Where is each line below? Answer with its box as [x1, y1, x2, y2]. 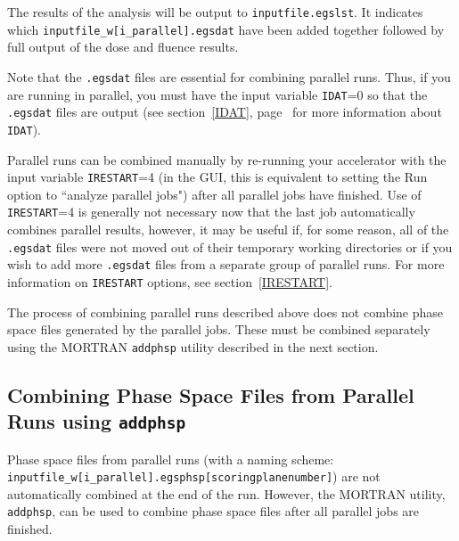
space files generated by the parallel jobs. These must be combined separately [7, 320, 430, 339]
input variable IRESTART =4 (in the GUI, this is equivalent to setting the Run [7, 168, 428, 186]
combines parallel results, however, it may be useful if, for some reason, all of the [7, 220, 449, 239]
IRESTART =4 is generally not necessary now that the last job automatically [7, 202, 415, 221]
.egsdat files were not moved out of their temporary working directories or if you [7, 237, 453, 256]
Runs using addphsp [7, 407, 186, 435]
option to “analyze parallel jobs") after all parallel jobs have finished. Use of [7, 184, 422, 203]
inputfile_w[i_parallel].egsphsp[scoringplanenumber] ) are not [7, 467, 381, 486]
